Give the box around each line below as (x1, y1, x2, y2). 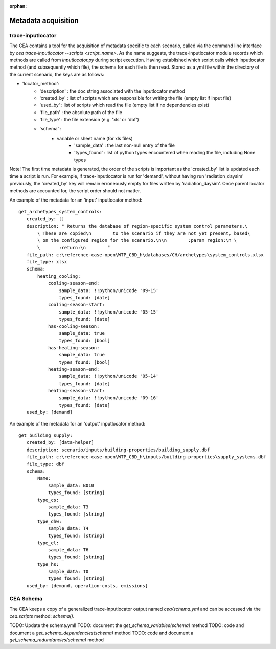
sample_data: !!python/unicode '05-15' (59, 309, 159, 315)
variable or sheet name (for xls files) (57, 135, 133, 141)
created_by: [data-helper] (26, 440, 95, 445)
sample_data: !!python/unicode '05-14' (59, 373, 159, 379)
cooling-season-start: (48, 302, 105, 308)
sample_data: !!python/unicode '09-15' (59, 287, 159, 294)
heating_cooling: (37, 273, 81, 279)
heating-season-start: (48, 388, 105, 394)
